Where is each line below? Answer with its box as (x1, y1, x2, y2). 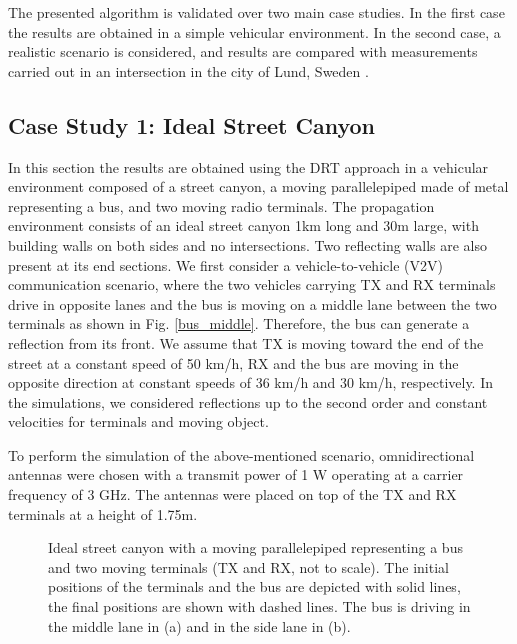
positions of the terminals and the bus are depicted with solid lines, (48, 576, 461, 597)
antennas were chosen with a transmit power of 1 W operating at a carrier (8, 464, 464, 485)
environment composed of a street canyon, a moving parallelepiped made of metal (8, 176, 509, 197)
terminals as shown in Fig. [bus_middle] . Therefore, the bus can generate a (8, 313, 470, 334)
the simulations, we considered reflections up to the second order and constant (8, 391, 488, 412)
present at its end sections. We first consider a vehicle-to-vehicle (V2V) (8, 254, 443, 275)
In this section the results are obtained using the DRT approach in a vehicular (8, 156, 489, 177)
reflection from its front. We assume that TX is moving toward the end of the (8, 332, 484, 353)
